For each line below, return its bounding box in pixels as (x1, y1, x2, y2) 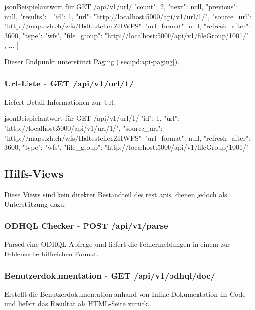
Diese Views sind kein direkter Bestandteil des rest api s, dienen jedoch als (4, 189, 227, 199)
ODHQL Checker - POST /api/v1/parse (4, 220, 168, 232)
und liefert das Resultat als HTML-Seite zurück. (4, 298, 150, 309)
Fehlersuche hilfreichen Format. (4, 248, 99, 258)
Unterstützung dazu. (4, 198, 66, 209)
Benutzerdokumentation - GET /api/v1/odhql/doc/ (4, 269, 215, 282)
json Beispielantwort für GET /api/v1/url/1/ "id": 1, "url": (4, 113, 179, 123)
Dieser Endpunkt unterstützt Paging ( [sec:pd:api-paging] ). (4, 56, 180, 66)
